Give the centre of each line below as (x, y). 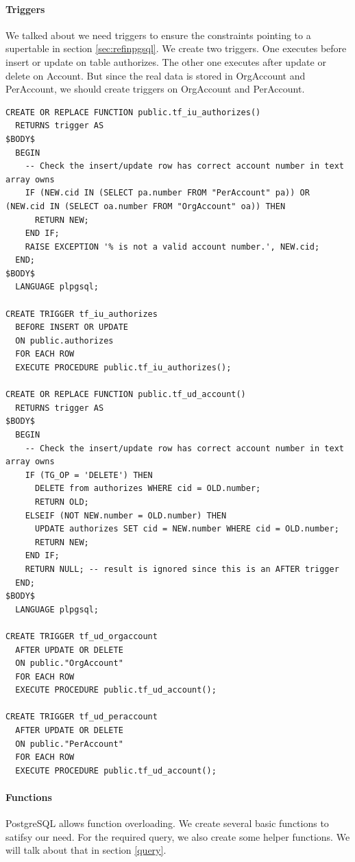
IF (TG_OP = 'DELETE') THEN (89, 475)
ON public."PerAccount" (69, 744)
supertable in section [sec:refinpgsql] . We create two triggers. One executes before (176, 48)
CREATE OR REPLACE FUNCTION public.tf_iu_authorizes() (133, 112)
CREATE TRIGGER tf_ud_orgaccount (82, 636)
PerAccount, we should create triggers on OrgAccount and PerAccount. (155, 89)
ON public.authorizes (64, 340)
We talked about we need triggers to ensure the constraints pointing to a (158, 35)
